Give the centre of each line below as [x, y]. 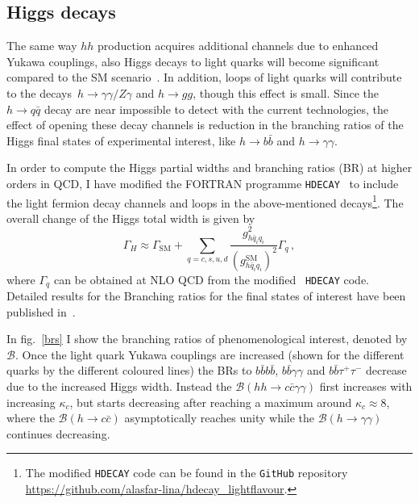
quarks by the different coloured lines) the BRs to [129, 370]
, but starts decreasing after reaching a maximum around [211, 402]
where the [31, 418]
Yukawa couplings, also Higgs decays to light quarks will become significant [193, 61]
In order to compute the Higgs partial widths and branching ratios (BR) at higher [209, 168]
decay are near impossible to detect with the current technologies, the [216, 109]
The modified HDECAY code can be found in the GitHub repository [187, 473]
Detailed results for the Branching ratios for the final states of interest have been [206, 296]
